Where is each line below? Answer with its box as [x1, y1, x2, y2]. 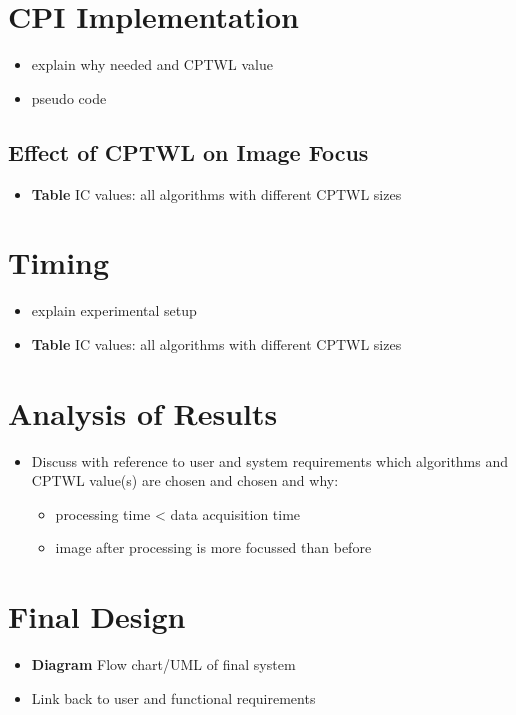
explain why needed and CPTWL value [31, 54, 273, 75]
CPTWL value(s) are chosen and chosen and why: [31, 470, 339, 491]
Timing [8, 242, 110, 283]
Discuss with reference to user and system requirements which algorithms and [31, 450, 509, 471]
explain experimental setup [31, 300, 197, 321]
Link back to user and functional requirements [31, 687, 316, 708]
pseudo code [31, 87, 107, 108]
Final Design [8, 596, 186, 637]
